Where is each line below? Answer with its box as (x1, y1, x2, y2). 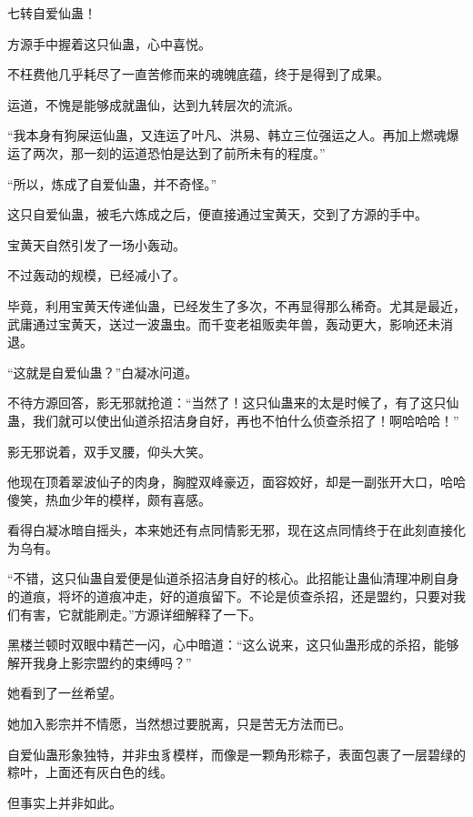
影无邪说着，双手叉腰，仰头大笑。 (7, 441, 211, 460)
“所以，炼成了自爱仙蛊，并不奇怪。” (7, 174, 217, 193)
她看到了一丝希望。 (7, 683, 122, 702)
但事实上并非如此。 (7, 792, 122, 812)
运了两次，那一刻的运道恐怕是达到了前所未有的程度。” (7, 143, 326, 162)
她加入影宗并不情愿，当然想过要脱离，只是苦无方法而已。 (7, 714, 351, 733)
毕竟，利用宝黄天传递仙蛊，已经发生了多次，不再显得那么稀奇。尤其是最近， (7, 296, 466, 315)
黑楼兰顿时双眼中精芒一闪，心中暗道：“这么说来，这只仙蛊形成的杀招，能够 (7, 635, 459, 654)
